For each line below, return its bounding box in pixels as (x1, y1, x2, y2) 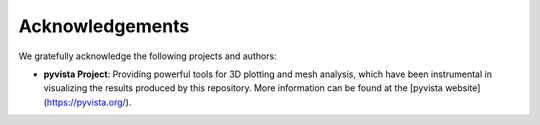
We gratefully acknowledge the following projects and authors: (18, 50, 277, 62)
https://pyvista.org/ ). (46, 96, 132, 108)
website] (445, 82, 481, 94)
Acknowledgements (18, 15, 190, 37)
